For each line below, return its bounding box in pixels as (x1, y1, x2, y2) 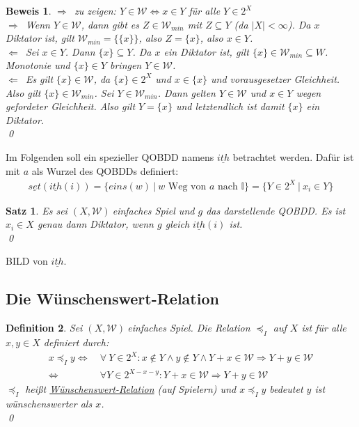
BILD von (6, 254, 48, 268)
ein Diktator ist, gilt (163, 44, 249, 59)
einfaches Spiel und (112, 203, 195, 217)
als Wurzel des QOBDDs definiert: (31, 163, 179, 178)
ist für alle (301, 320, 346, 335)
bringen (109, 58, 142, 72)
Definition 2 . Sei (6, 320, 83, 335)
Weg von (168, 181, 207, 192)
